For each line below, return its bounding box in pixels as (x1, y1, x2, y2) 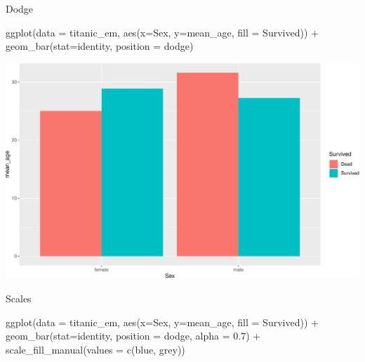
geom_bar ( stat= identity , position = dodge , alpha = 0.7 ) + (6, 328, 261, 343)
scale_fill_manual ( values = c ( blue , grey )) (6, 342, 185, 356)
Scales (6, 290, 32, 305)
